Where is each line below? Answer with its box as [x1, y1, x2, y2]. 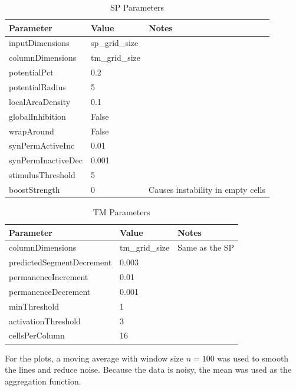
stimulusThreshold [9, 169, 75, 181]
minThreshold [9, 300, 59, 312]
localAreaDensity [9, 95, 71, 107]
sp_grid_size [90, 37, 139, 49]
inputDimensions [9, 37, 70, 49]
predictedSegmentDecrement [9, 256, 112, 268]
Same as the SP [177, 241, 235, 254]
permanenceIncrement [9, 271, 88, 283]
